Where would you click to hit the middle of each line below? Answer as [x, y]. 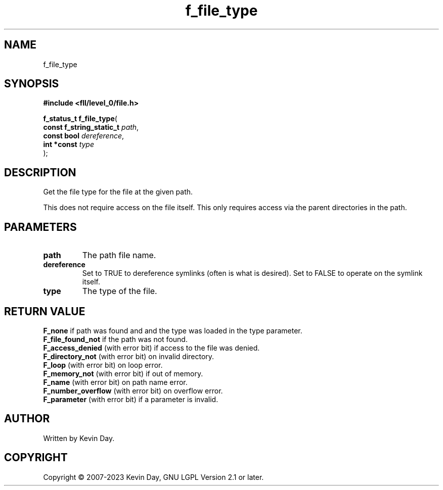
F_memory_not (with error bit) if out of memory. [123, 373]
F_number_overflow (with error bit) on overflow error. [133, 390]
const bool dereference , [84, 136]
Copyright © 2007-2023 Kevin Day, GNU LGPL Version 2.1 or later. [153, 477]
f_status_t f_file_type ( [80, 119]
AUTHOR [27, 419]
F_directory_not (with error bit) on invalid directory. [129, 356]
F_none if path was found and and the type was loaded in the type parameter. [173, 330]
